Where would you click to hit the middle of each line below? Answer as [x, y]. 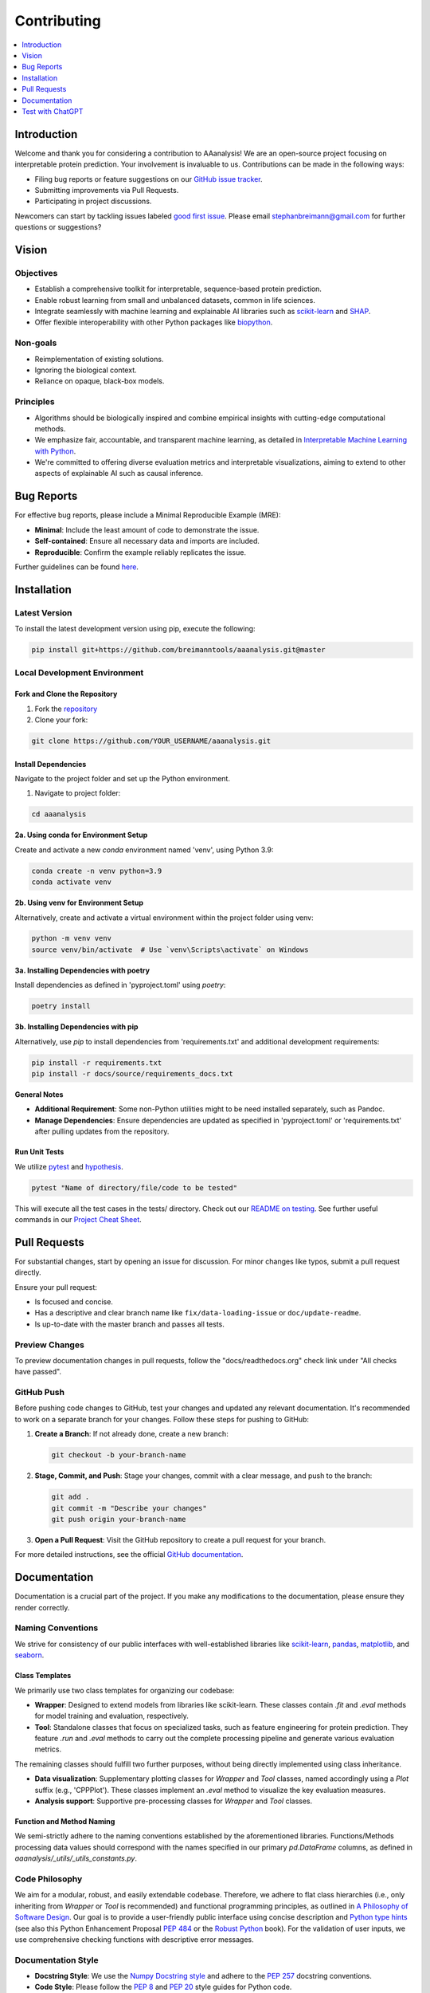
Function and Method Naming [65, 1822]
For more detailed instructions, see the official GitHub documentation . [129, 1555]
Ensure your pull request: [56, 1287]
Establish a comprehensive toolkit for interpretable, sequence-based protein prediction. [178, 289]
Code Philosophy [49, 1879]
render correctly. [42, 1607]
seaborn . [29, 1655]
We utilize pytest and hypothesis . [69, 1166]
